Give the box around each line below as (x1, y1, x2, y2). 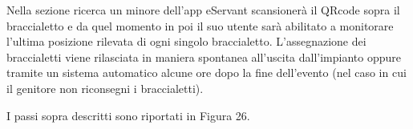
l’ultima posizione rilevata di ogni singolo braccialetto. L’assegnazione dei (6, 33, 366, 50)
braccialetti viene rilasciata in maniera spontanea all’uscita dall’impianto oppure (6, 48, 401, 65)
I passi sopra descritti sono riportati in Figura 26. (6, 107, 250, 123)
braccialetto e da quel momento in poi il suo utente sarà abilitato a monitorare (6, 17, 394, 34)
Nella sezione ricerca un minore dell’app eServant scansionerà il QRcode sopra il (6, 2, 400, 18)
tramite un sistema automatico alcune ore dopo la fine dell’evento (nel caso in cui (6, 64, 407, 81)
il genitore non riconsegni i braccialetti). (6, 79, 204, 96)
